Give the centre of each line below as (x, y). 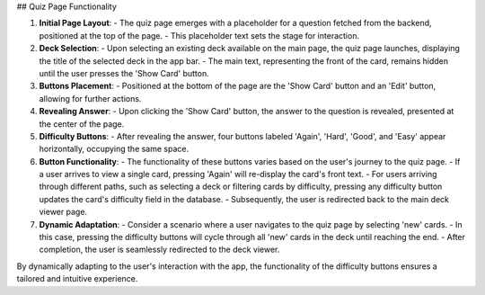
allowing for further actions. (90, 98)
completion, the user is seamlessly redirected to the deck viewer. (159, 250)
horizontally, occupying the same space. (114, 149)
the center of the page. (82, 124)
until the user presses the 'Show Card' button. (124, 73)
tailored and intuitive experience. (77, 279)
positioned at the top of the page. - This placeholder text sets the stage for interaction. (199, 35)
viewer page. (63, 212)
